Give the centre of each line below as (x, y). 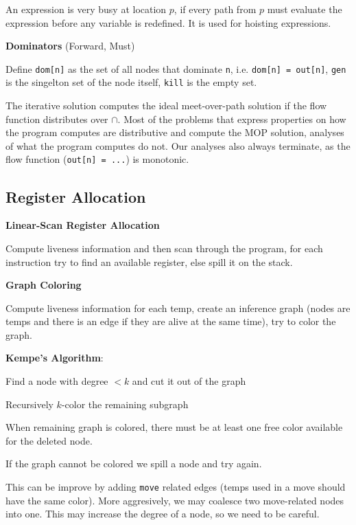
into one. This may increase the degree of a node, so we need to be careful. (163, 514)
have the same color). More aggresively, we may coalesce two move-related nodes (175, 500)
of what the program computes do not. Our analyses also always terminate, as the (178, 145)
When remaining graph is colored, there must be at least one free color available (174, 427)
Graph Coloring (44, 285)
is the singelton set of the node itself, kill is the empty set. (131, 82)
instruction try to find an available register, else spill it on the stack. (149, 261)
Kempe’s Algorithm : (55, 358)
